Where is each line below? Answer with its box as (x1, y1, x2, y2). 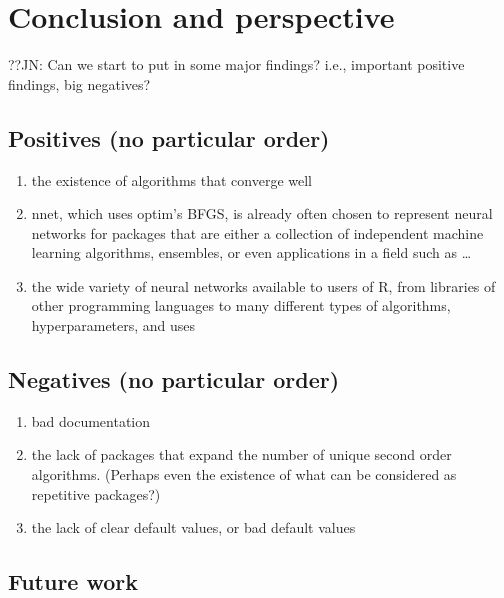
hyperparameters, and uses (31, 315, 196, 336)
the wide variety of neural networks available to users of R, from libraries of (31, 275, 496, 296)
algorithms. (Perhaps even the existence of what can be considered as (31, 464, 457, 485)
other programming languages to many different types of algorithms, (31, 295, 451, 316)
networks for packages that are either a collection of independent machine (31, 222, 484, 243)
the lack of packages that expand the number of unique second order (31, 444, 452, 465)
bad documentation (31, 410, 151, 431)
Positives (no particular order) (8, 122, 330, 153)
